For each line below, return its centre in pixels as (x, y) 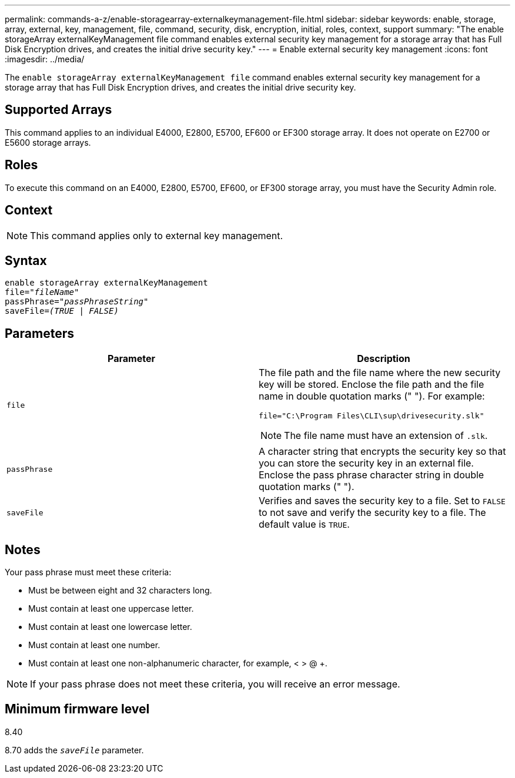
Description (384, 359)
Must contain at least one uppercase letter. (111, 609)
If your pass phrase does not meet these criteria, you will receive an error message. (215, 684)
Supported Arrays (58, 110)
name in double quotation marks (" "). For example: (372, 396)
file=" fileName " (42, 292)
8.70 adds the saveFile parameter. (74, 750)
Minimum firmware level (77, 709)
